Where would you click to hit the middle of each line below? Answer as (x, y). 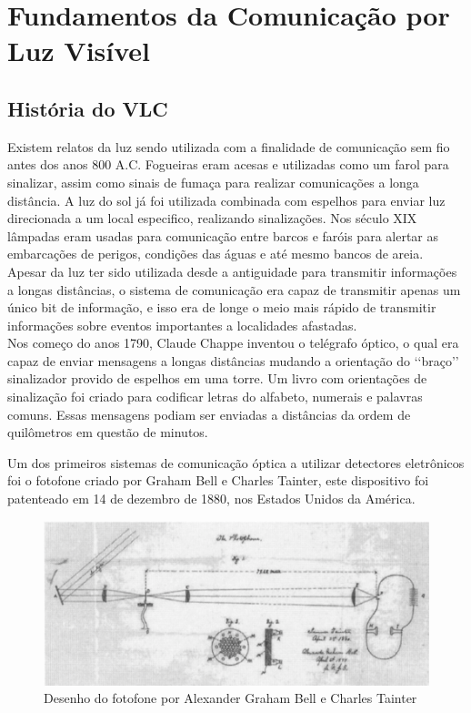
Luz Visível (79, 51)
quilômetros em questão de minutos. (108, 432)
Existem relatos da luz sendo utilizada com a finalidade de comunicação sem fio (229, 146)
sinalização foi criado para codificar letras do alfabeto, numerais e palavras (215, 397)
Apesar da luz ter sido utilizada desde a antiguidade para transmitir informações (232, 271)
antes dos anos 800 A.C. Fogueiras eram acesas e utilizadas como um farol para (228, 164)
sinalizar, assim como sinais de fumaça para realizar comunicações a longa (213, 182)
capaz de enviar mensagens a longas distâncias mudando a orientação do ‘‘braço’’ (233, 360)
